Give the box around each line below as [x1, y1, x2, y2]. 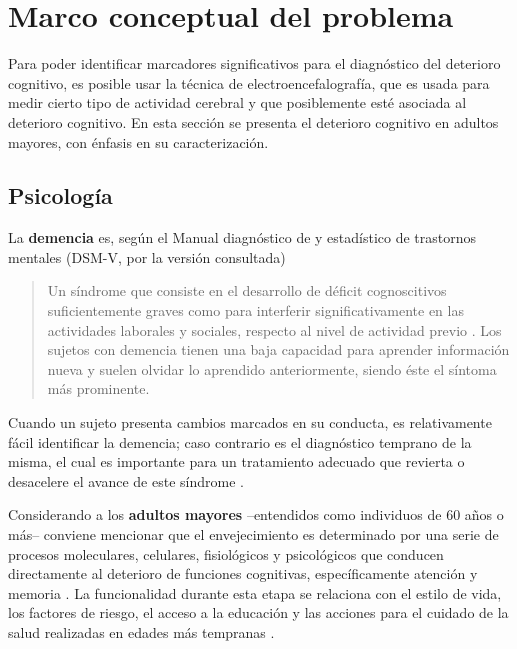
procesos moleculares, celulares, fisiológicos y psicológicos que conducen [8, 543, 444, 564]
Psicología [8, 180, 113, 211]
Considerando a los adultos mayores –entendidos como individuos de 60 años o [8, 504, 504, 525]
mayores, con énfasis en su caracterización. [8, 131, 269, 152]
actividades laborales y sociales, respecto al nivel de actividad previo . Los [47, 319, 502, 340]
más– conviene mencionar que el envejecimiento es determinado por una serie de [8, 524, 499, 545]
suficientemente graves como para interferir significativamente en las [47, 300, 464, 321]
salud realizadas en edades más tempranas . [8, 621, 275, 642]
